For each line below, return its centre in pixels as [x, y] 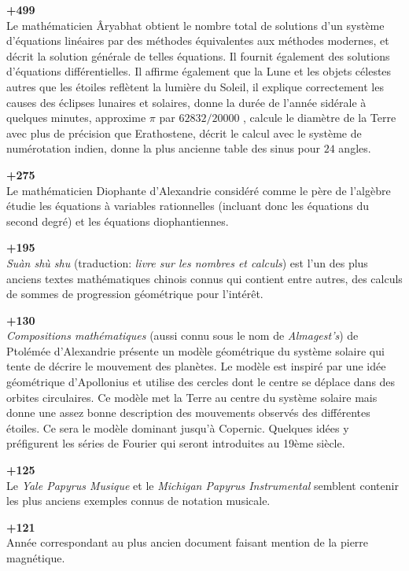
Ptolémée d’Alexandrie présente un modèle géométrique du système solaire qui [195, 350]
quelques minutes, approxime [76, 118]
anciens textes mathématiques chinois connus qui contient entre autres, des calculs [204, 278]
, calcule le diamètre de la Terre [320, 118]
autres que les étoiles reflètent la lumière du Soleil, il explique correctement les [195, 86]
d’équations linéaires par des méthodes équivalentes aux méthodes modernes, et [198, 41]
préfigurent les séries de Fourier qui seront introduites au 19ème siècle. [176, 443]
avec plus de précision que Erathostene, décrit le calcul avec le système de [184, 133]
